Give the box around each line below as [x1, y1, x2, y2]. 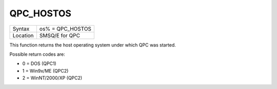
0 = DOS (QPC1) [22, 60, 56, 66]
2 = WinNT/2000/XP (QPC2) [22, 75, 83, 81]
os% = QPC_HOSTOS [39, 25, 92, 32]
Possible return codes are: [9, 51, 65, 57]
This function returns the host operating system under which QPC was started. [9, 41, 176, 48]
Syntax [12, 25, 30, 32]
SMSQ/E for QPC [39, 32, 81, 39]
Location [12, 32, 34, 39]
